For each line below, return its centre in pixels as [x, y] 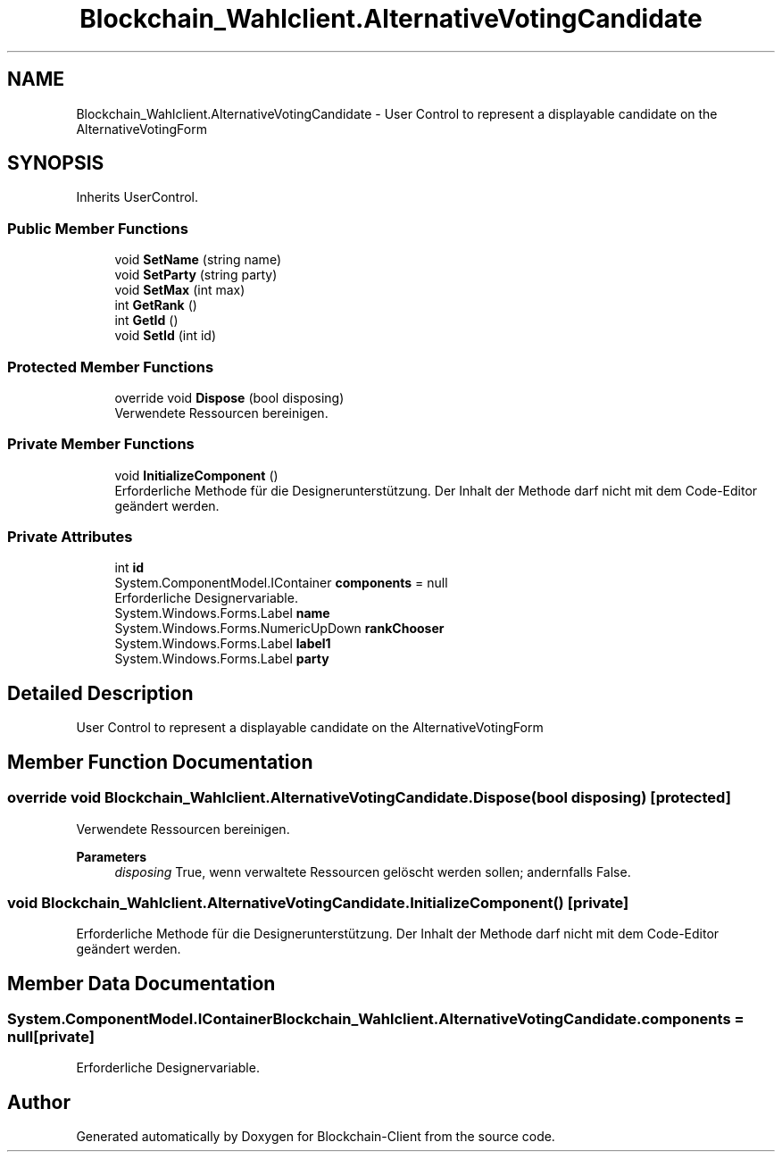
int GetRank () [156, 305]
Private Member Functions [101, 444]
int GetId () [146, 321]
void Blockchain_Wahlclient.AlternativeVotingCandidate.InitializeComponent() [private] [318, 902]
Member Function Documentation [160, 762]
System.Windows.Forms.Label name [222, 613]
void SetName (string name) [198, 260]
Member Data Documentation [141, 983]
